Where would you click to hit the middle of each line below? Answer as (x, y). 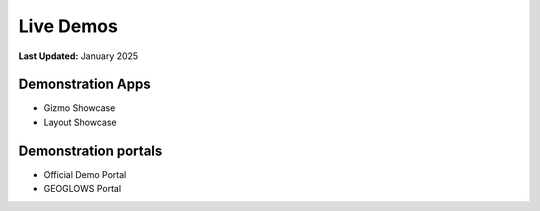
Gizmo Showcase (79, 108)
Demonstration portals (90, 150)
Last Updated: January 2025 (78, 56)
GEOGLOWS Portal (82, 189)
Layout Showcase (80, 122)
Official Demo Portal (85, 174)
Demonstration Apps (84, 84)
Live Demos (68, 26)
